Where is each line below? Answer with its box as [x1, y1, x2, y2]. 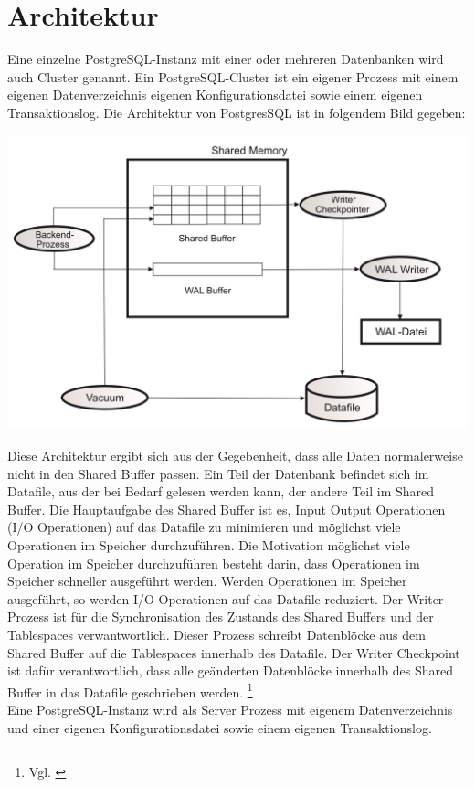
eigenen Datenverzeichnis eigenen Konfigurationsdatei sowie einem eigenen [7, 85, 423, 104]
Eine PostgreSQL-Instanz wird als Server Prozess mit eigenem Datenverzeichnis [7, 699, 453, 718]
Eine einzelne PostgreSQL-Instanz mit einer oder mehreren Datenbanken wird [7, 49, 444, 69]
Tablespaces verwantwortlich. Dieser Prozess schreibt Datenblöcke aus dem [7, 624, 426, 643]
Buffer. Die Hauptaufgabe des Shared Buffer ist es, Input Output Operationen [7, 499, 446, 518]
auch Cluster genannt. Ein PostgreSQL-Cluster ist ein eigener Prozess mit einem [7, 67, 459, 86]
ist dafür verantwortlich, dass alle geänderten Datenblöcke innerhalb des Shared [7, 661, 454, 680]
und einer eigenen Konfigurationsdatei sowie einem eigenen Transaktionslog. [7, 718, 432, 737]
